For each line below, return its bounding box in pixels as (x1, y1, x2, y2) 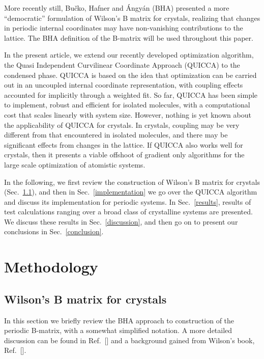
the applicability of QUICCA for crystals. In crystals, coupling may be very (4, 119, 240, 130)
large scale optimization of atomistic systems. (4, 159, 145, 170)
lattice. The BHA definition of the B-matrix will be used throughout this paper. (4, 32, 253, 43)
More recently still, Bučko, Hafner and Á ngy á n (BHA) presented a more (4, 3, 229, 13)
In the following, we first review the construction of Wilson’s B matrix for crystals (4, 176, 260, 187)
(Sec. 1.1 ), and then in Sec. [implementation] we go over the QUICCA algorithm (4, 186, 257, 197)
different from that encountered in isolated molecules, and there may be (4, 129, 228, 140)
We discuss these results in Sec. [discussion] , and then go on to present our (4, 216, 238, 227)
